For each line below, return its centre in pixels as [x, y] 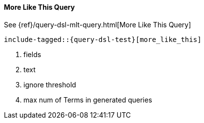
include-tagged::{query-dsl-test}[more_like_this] [103, 39]
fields [32, 54]
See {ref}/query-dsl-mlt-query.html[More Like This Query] [98, 24]
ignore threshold [50, 84]
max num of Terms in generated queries [88, 100]
